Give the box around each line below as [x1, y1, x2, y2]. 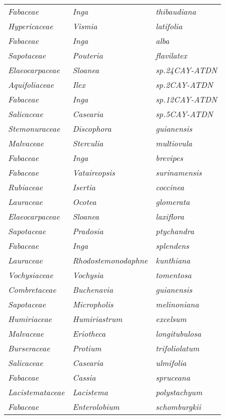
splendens [156, 240, 189, 251]
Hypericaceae [8, 20, 53, 32]
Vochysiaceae [8, 269, 53, 281]
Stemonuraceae [8, 123, 60, 134]
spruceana [156, 372, 190, 383]
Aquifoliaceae [8, 79, 54, 90]
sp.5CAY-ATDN [156, 108, 213, 120]
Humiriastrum [72, 313, 122, 325]
